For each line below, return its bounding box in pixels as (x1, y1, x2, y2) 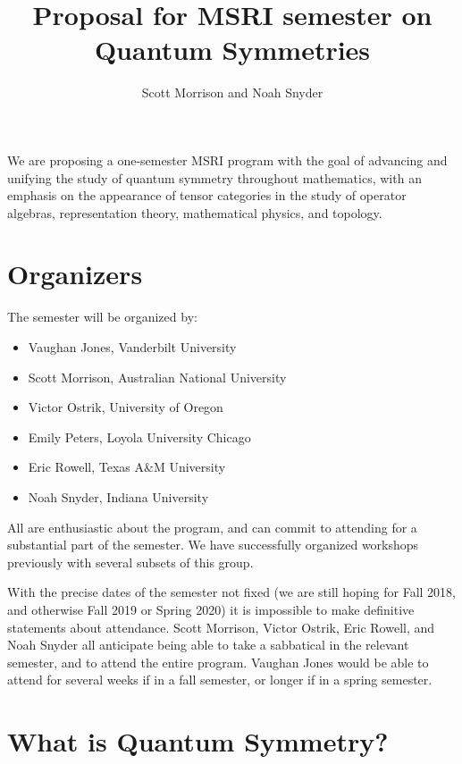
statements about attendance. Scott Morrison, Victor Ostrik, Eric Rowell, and (7, 617, 435, 636)
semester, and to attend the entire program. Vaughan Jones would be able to (7, 652, 429, 671)
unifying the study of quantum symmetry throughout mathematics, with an (7, 168, 422, 187)
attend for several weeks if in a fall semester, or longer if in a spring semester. (7, 670, 433, 689)
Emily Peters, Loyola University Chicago (28, 427, 251, 446)
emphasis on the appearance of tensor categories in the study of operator (7, 186, 407, 205)
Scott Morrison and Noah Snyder (141, 83, 323, 102)
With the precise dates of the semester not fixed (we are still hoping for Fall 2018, (7, 583, 456, 601)
